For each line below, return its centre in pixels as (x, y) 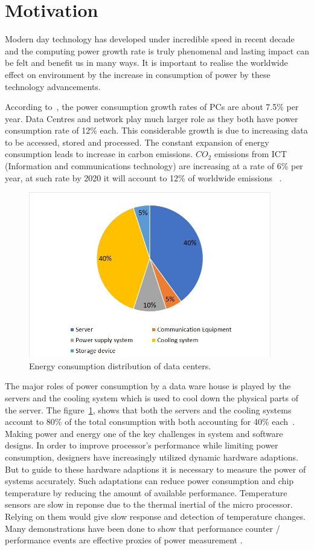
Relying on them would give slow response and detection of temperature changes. (155, 516)
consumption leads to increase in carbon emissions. (99, 154)
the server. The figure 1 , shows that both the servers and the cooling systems (148, 409)
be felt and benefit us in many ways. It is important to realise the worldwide (146, 63)
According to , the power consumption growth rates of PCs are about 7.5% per (152, 107)
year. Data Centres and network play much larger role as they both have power (152, 118)
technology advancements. (53, 86)
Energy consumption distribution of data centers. (120, 365)
